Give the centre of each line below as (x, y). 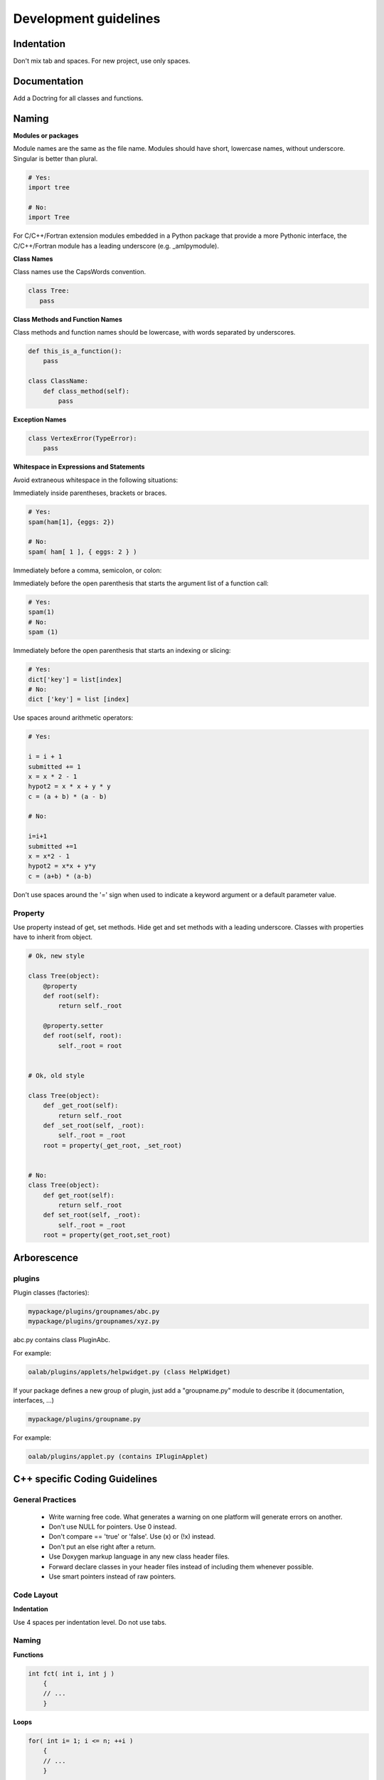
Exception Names (40, 419)
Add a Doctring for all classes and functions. (78, 98)
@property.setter (73, 1026)
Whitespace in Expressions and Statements (79, 467)
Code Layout (36, 1595)
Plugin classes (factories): (51, 1293)
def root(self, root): (82, 1036)
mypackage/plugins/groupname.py (85, 1419)
